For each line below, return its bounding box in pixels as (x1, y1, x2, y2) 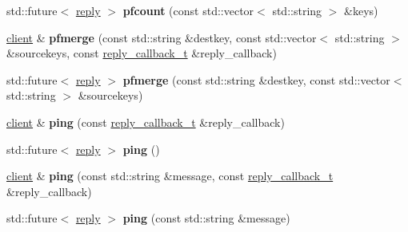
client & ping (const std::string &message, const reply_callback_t (6, 167, 334, 184)
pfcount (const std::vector (122, 2, 254, 18)
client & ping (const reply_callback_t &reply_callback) (6, 113, 285, 130)
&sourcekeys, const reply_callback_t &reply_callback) (6, 45, 277, 61)
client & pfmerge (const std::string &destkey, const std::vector (6, 29, 317, 45)
